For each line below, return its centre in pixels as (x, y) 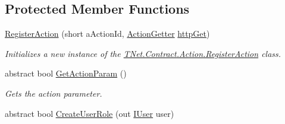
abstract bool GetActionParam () (66, 73)
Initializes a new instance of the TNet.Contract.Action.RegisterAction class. (143, 53)
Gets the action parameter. (54, 93)
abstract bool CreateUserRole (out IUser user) (90, 113)
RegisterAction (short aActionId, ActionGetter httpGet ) (107, 34)
